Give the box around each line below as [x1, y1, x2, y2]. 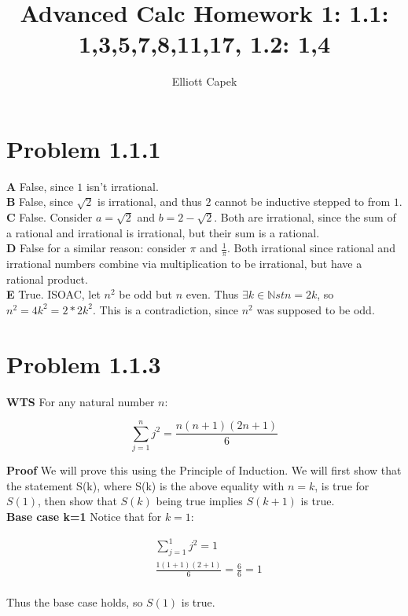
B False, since [6, 193, 73, 210]
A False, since [6, 178, 74, 194]
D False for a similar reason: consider [6, 240, 186, 256]
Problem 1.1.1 [6, 132, 161, 164]
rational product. [6, 270, 88, 287]
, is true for [314, 477, 369, 493]
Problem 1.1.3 [6, 347, 161, 379]
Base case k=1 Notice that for [6, 508, 162, 525]
